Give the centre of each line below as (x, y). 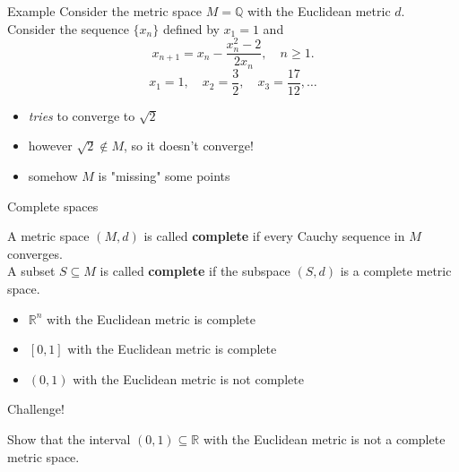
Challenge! (36, 409)
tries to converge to (82, 115)
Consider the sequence (68, 28)
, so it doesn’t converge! (188, 146)
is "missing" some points (164, 176)
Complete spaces (53, 206)
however (50, 146)
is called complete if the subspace (195, 271)
